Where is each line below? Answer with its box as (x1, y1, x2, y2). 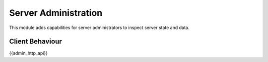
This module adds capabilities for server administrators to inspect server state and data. (9, 25, 190, 31)
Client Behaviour (9, 37, 62, 46)
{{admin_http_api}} (9, 50, 48, 56)
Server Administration (9, 7, 103, 18)
